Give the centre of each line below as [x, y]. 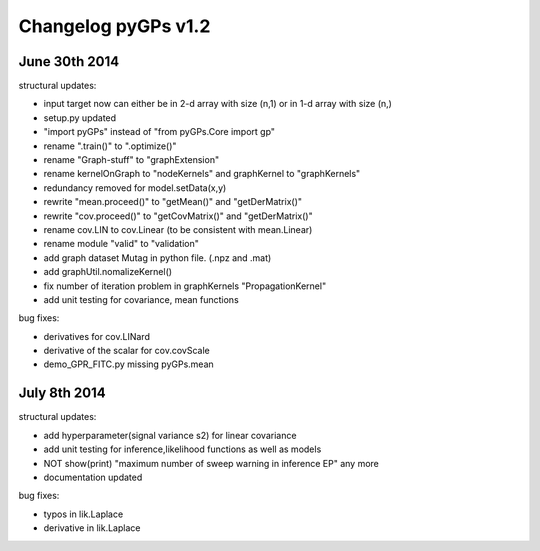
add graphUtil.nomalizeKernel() [108, 272]
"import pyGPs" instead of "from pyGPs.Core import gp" [159, 132]
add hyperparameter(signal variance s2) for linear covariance [170, 435]
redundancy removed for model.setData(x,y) [135, 187]
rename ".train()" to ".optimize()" [110, 146]
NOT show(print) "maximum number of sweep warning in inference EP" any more [211, 463]
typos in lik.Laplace [83, 514]
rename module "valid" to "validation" [121, 244]
